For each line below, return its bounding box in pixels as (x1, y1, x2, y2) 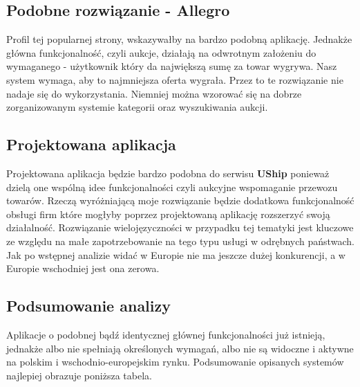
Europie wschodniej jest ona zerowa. (6, 261, 160, 276)
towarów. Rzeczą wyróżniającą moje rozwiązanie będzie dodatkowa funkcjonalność (6, 193, 354, 208)
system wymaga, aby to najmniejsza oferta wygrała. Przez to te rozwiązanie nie (6, 72, 343, 87)
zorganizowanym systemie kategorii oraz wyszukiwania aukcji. (6, 100, 268, 114)
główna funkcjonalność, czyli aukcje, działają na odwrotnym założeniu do (6, 45, 316, 60)
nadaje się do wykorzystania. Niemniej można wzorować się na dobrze (6, 86, 302, 100)
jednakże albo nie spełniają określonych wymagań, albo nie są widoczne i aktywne (6, 341, 354, 355)
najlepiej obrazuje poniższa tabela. (6, 368, 152, 382)
